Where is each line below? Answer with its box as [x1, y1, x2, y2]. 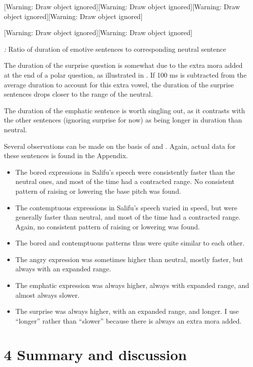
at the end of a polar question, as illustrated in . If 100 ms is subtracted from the [4, 69, 247, 80]
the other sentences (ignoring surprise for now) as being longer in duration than [4, 115, 242, 125]
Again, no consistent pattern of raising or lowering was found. [15, 221, 200, 231]
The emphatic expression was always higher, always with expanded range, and [15, 280, 250, 290]
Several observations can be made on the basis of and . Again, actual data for [4, 141, 236, 151]
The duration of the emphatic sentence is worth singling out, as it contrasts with [4, 105, 245, 115]
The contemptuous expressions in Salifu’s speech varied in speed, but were [15, 202, 237, 212]
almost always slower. [15, 289, 80, 300]
